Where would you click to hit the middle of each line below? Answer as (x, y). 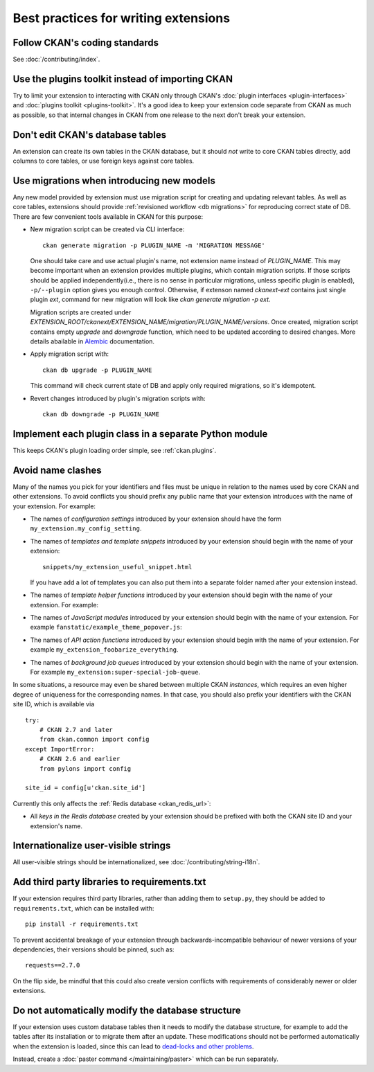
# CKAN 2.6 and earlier (80, 759)
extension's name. (56, 826)
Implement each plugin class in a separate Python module (140, 434)
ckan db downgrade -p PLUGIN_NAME (101, 414)
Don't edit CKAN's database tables (90, 135)
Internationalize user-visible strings (92, 846)
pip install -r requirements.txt (82, 924)
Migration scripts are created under (81, 312)
